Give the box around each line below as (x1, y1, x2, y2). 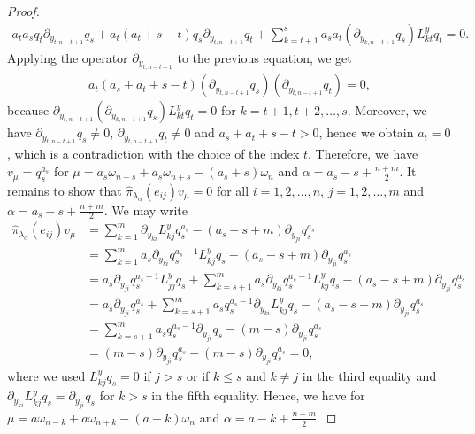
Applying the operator (7, 48, 128, 66)
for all (216, 181, 249, 199)
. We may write (103, 200, 188, 219)
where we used (7, 366, 86, 384)
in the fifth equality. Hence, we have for (151, 386, 365, 405)
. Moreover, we (347, 101, 427, 120)
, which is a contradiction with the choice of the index (7, 144, 300, 163)
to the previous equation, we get (177, 48, 352, 66)
